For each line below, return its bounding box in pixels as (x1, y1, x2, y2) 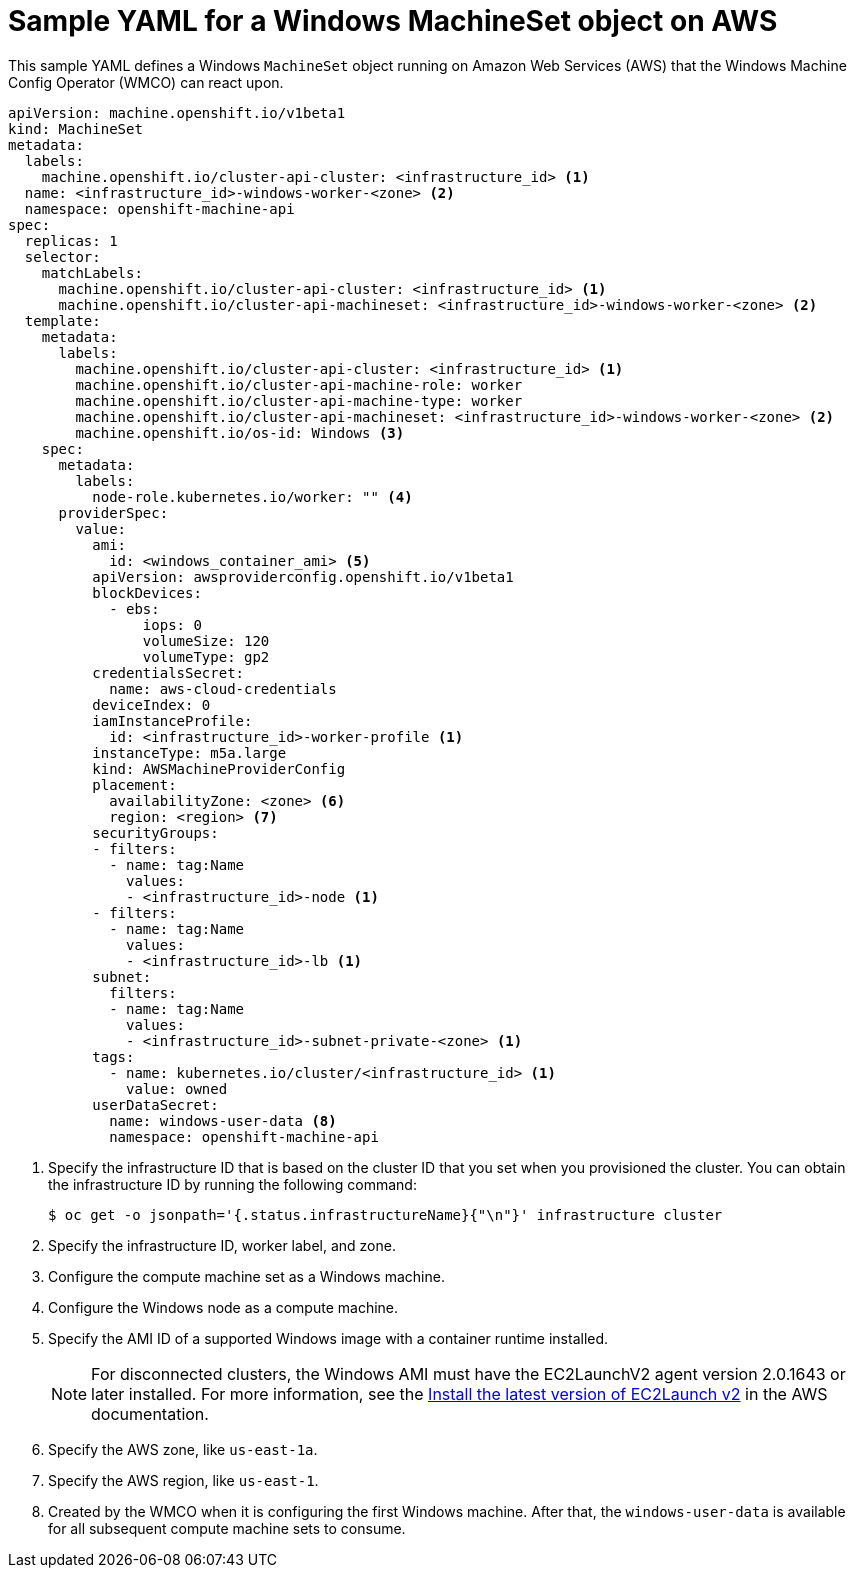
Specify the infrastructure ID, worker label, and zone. (48, 1236, 396, 1254)
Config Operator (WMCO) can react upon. (8, 73, 284, 91)
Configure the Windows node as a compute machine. (48, 1298, 399, 1316)
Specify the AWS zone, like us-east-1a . (48, 1440, 318, 1458)
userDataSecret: (92, 1096, 219, 1113)
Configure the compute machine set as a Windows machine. (48, 1267, 445, 1285)
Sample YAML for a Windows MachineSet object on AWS (8, 4, 778, 38)
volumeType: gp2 (142, 648, 270, 665)
